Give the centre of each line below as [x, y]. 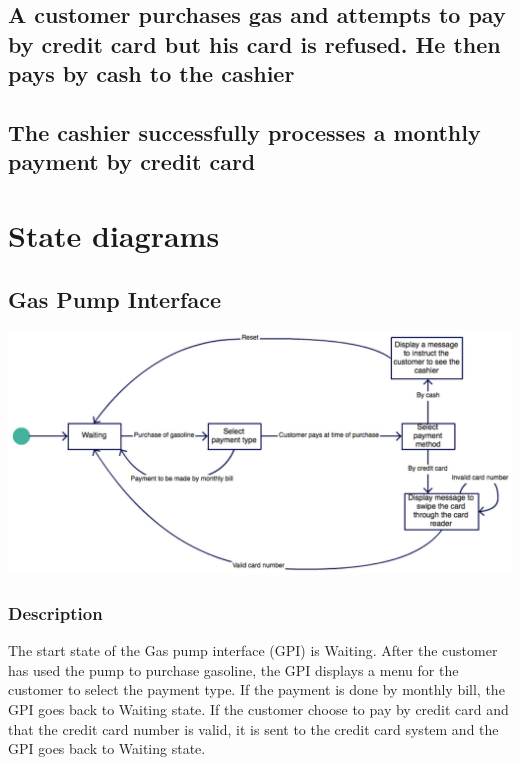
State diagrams [114, 234]
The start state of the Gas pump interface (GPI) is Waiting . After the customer [253, 650]
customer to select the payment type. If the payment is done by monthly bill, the [256, 689]
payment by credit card [132, 161]
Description [55, 612]
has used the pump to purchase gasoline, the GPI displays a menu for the [233, 669]
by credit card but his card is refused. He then [254, 43]
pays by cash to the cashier [151, 73]
